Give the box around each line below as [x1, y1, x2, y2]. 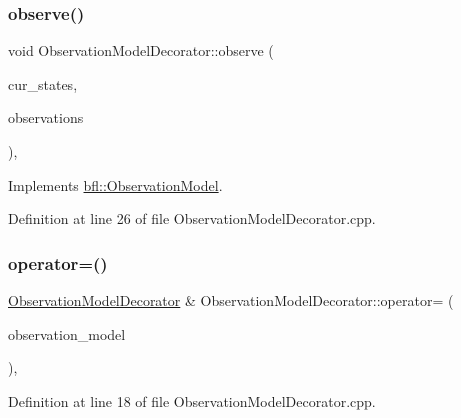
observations [8, 107, 84, 128]
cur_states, [8, 73, 78, 94]
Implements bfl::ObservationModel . [8, 174, 223, 195]
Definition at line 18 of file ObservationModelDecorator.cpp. [8, 390, 376, 411]
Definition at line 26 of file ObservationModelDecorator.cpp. [8, 208, 376, 229]
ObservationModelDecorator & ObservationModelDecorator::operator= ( [8, 290, 454, 310]
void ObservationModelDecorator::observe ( [8, 40, 274, 61]
